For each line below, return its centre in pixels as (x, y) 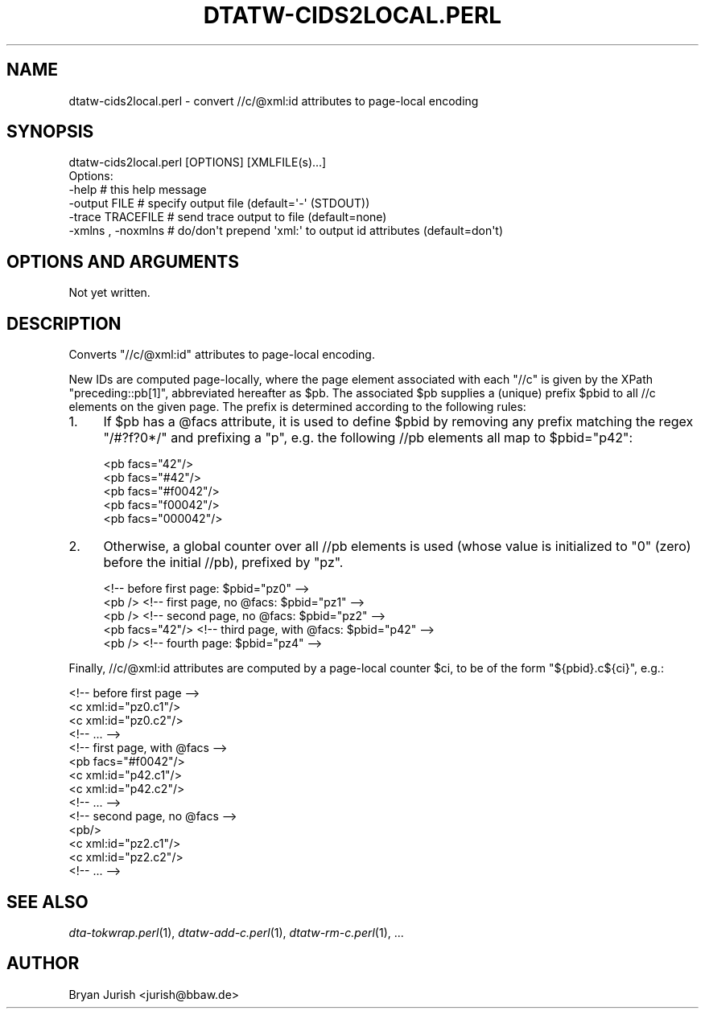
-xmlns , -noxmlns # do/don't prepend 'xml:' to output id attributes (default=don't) (286, 231)
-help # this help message (138, 190)
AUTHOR (43, 964)
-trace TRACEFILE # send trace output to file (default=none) (228, 217)
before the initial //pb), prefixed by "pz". (223, 563)
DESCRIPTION (64, 323)
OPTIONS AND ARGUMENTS (123, 261)
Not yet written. (109, 293)
